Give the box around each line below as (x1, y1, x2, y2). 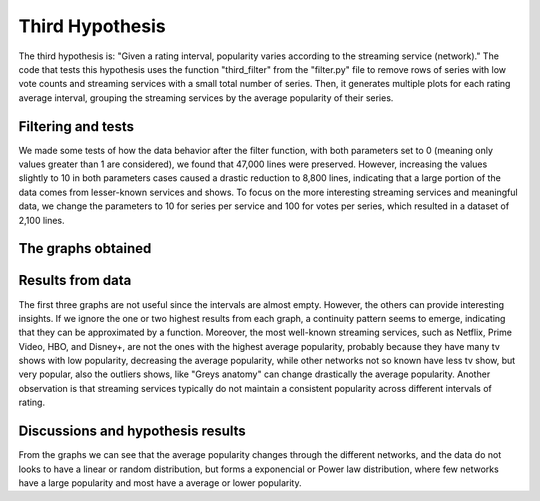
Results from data (18, 272, 132, 289)
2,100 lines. (18, 214, 65, 226)
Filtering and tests (18, 118, 135, 135)
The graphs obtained (18, 240, 152, 257)
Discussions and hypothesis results (18, 423, 247, 440)
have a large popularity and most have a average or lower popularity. (18, 476, 302, 489)
